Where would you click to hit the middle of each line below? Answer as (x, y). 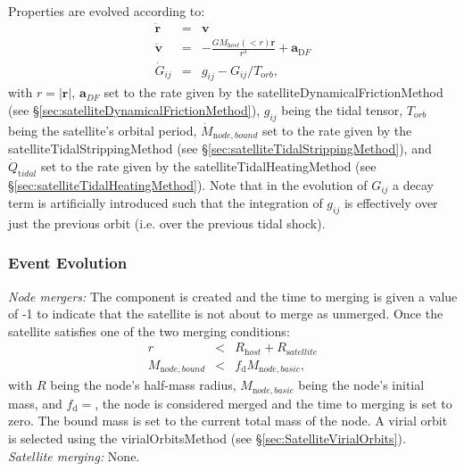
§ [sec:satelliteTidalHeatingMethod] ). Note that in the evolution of (188, 184)
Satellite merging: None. (74, 455)
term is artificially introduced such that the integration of (166, 203)
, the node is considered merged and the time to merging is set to (273, 403)
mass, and (35, 403)
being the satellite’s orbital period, (103, 130)
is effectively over (391, 203)
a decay (413, 184)
